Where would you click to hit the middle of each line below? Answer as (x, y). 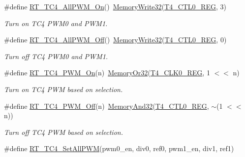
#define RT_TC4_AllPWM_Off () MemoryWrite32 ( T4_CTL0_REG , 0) (115, 40)
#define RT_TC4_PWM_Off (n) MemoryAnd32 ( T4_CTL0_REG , (107, 106)
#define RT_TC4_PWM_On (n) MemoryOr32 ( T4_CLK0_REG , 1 (107, 73)
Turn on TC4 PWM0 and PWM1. (56, 23)
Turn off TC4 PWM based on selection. (63, 132)
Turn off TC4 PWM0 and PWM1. (56, 56)
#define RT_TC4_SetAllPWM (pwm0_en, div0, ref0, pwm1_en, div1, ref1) (119, 148)
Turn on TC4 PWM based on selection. (63, 89)
